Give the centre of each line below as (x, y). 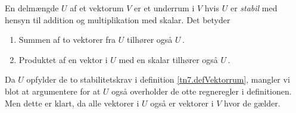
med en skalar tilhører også (168, 59)
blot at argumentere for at (53, 91)
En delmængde (32, 8)
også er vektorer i (182, 103)
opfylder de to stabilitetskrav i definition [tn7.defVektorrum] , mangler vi (158, 79)
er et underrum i (164, 8)
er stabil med (254, 8)
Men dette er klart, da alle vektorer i (72, 103)
